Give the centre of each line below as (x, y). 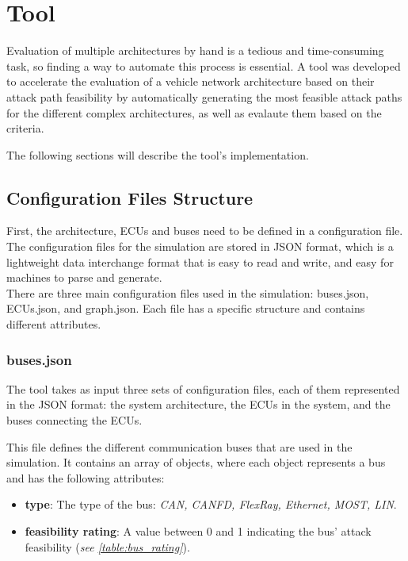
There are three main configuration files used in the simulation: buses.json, (188, 292)
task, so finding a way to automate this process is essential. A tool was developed (204, 65)
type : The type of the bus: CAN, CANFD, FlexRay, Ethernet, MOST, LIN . (211, 504)
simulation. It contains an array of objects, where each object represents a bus (196, 462)
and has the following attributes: (86, 477)
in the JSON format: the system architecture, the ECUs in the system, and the (198, 404)
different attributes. (54, 324)
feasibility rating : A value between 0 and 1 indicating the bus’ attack (198, 531)
